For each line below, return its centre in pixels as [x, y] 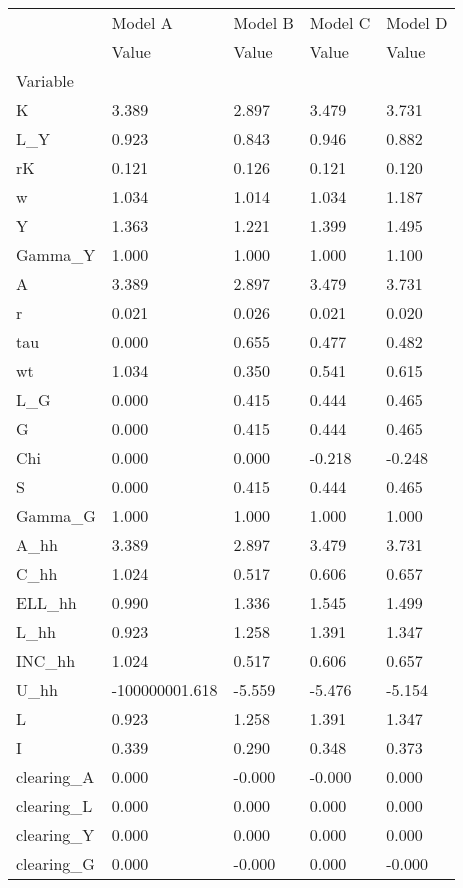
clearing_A [55, 776]
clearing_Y [55, 834]
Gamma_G [56, 515]
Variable [45, 80]
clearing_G [55, 863]
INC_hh [46, 660]
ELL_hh [46, 602]
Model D [417, 22]
